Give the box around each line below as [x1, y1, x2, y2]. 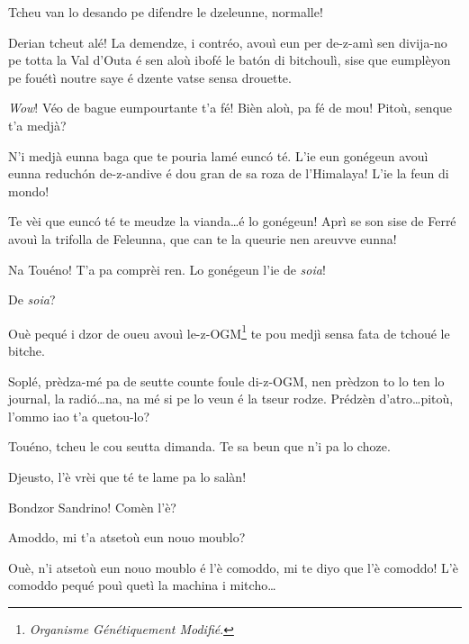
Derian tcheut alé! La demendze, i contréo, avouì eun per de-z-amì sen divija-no [8, 32, 447, 51]
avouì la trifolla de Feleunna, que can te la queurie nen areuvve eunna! [8, 229, 397, 248]
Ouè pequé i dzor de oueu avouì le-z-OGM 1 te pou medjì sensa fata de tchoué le [8, 321, 450, 342]
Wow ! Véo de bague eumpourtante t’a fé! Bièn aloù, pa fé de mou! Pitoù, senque [8, 98, 453, 117]
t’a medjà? [8, 115, 67, 134]
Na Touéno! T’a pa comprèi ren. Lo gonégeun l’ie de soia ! [8, 259, 326, 278]
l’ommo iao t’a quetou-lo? [8, 406, 150, 425]
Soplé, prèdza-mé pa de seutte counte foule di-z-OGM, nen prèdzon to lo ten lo [8, 371, 445, 390]
